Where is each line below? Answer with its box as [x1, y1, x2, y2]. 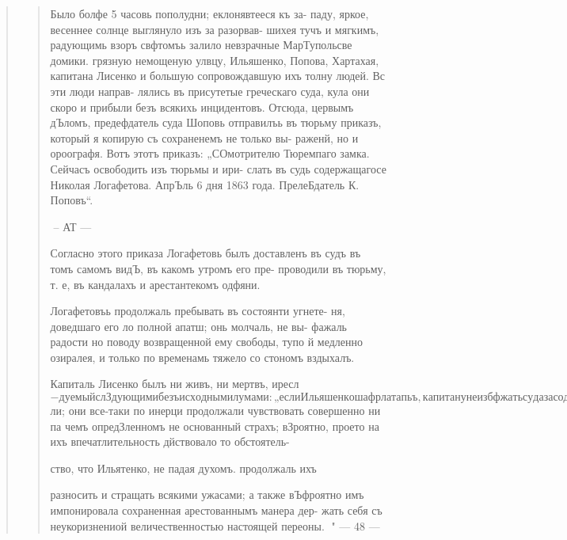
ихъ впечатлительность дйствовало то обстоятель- [50, 433, 290, 450]
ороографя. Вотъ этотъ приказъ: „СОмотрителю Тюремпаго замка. [50, 145, 370, 162]
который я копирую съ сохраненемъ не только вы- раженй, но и [50, 129, 359, 146]
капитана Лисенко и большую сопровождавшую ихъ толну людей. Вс [50, 67, 386, 84]
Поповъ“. [50, 192, 93, 208]
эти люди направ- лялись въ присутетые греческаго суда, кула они [50, 82, 370, 99]
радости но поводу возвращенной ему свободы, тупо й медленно [50, 333, 363, 350]
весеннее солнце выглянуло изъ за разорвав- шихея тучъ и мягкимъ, [50, 21, 379, 37]
